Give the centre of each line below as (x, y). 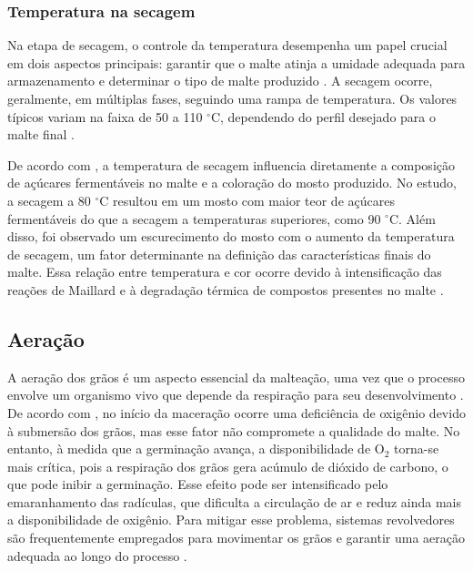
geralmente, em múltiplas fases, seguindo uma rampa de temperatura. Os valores (232, 98)
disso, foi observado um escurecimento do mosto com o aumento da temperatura (231, 236)
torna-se (417, 449)
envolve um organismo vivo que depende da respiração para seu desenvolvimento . (236, 395)
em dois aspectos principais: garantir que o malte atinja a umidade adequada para (236, 62)
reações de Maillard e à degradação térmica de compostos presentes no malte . (226, 289)
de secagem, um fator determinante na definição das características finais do (219, 254)
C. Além (412, 218)
